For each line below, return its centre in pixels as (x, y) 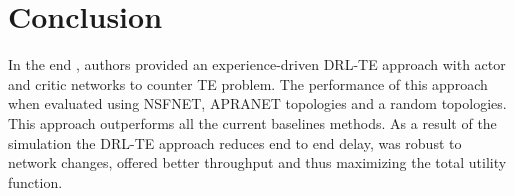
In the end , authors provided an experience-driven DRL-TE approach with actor (257, 64)
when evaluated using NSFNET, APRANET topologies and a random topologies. (257, 103)
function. (35, 181)
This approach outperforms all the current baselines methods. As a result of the (252, 122)
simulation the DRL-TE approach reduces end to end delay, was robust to (235, 142)
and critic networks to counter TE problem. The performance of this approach (248, 83)
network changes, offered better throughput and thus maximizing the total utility (257, 162)
